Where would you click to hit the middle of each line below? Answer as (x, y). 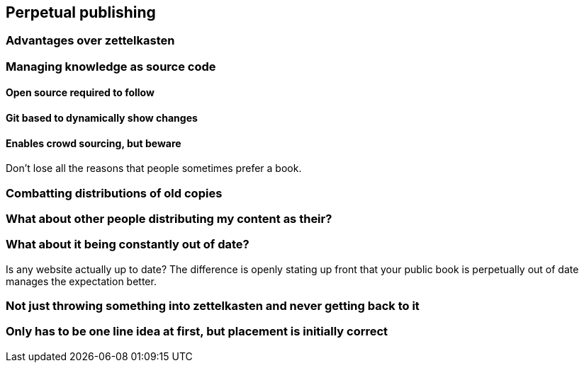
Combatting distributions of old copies (114, 193)
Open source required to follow (80, 93)
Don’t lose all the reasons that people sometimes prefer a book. (154, 168)
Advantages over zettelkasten (90, 41)
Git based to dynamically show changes (102, 118)
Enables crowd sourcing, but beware (94, 143)
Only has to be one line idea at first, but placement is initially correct (197, 332)
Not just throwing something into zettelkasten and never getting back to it (213, 306)
